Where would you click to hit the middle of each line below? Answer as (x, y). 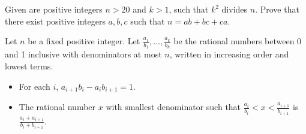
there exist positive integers (55, 21)
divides (235, 9)
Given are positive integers (54, 9)
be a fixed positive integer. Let (84, 41)
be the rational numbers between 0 (238, 41)
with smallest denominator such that (173, 107)
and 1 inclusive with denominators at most (83, 54)
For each (34, 86)
